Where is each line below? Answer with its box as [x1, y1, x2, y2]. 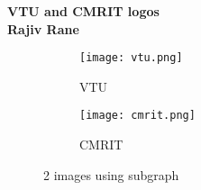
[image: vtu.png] [79, 51, 183, 65]
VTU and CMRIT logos [7, 2, 160, 20]
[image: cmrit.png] [79, 109, 196, 122]
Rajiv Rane [7, 19, 79, 38]
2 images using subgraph [43, 165, 179, 184]
